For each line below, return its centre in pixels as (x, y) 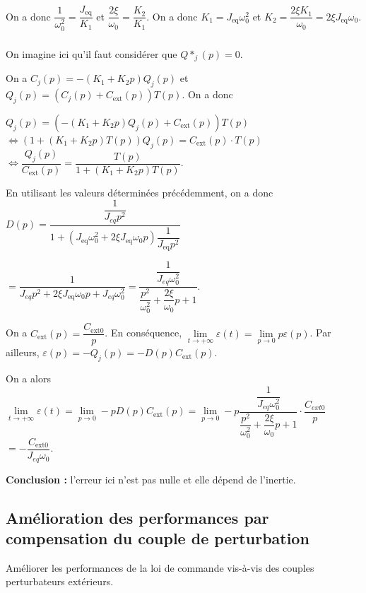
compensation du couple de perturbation (158, 538)
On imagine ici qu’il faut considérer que (91, 53)
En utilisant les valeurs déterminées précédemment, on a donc (140, 192)
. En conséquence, (143, 333)
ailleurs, (23, 352)
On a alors (28, 378)
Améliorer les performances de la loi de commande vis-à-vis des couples (160, 567)
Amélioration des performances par (137, 517)
